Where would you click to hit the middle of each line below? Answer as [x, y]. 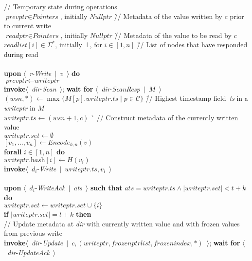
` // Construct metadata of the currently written [164, 117]
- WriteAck [50, 187]
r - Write [40, 73]
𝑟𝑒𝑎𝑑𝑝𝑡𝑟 [17, 36]
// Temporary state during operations [61, 6]
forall [13, 152]
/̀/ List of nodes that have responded [192, 45]
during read [21, 54]
